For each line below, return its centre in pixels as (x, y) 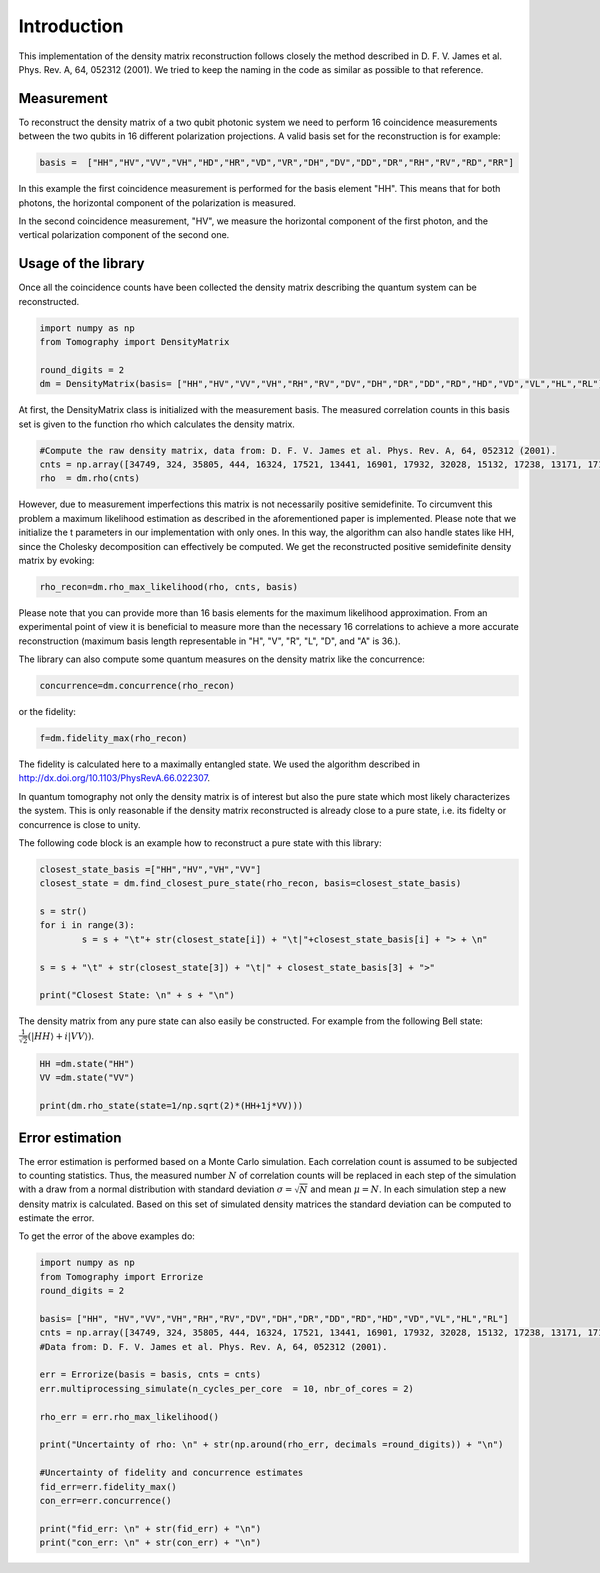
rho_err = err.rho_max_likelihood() (129, 1416)
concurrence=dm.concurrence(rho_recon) (137, 686)
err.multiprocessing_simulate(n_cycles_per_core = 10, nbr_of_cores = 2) (227, 1388)
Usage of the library (81, 263)
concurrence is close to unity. (79, 824)
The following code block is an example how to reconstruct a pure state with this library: (200, 842)
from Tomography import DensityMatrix (134, 342)
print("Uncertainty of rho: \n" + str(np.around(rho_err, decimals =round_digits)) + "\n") (271, 1444)
